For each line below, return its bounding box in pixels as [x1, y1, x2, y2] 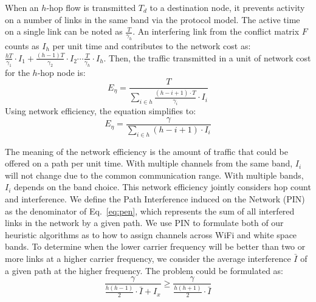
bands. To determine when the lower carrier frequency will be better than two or [5, 240, 306, 253]
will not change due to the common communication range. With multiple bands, [5, 168, 304, 181]
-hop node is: [37, 66, 86, 78]
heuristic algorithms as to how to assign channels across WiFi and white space [5, 228, 297, 241]
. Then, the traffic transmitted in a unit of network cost [103, 51, 311, 64]
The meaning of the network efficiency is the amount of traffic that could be [5, 145, 289, 157]
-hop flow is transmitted [46, 1, 136, 13]
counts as [5, 39, 39, 52]
